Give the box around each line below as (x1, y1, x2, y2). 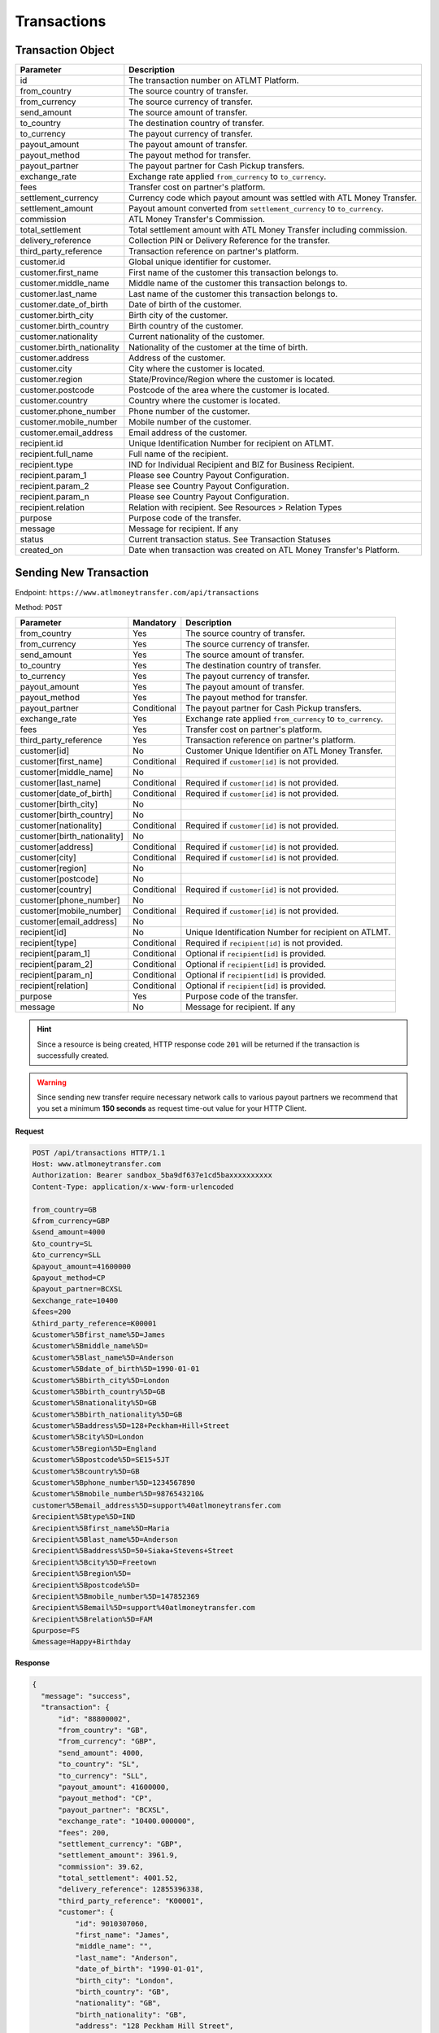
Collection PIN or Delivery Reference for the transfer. (128, 235, 331, 246)
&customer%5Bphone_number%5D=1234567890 (32, 1478, 195, 1487)
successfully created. (37, 1051, 110, 1060)
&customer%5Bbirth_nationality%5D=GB (32, 1409, 183, 1419)
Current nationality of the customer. (128, 331, 265, 342)
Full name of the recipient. (128, 448, 229, 459)
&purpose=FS (32, 1626, 80, 1635)
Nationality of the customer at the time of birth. (128, 342, 308, 353)
